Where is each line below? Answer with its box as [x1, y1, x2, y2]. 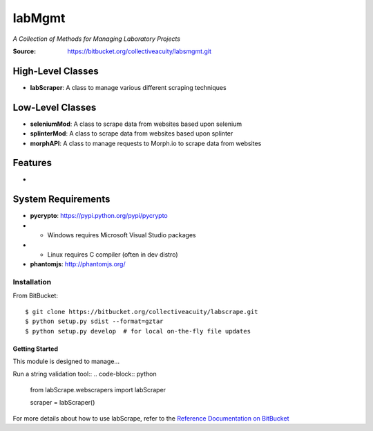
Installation [12, 277, 52, 287]
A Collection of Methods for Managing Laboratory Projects [12, 35, 181, 43]
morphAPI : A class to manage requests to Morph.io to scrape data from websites [30, 139, 262, 147]
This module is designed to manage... [12, 357, 120, 365]
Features [12, 157, 52, 169]
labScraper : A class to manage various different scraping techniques [30, 83, 227, 91]
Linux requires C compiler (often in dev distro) [47, 250, 178, 259]
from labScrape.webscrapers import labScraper [30, 385, 166, 394]
